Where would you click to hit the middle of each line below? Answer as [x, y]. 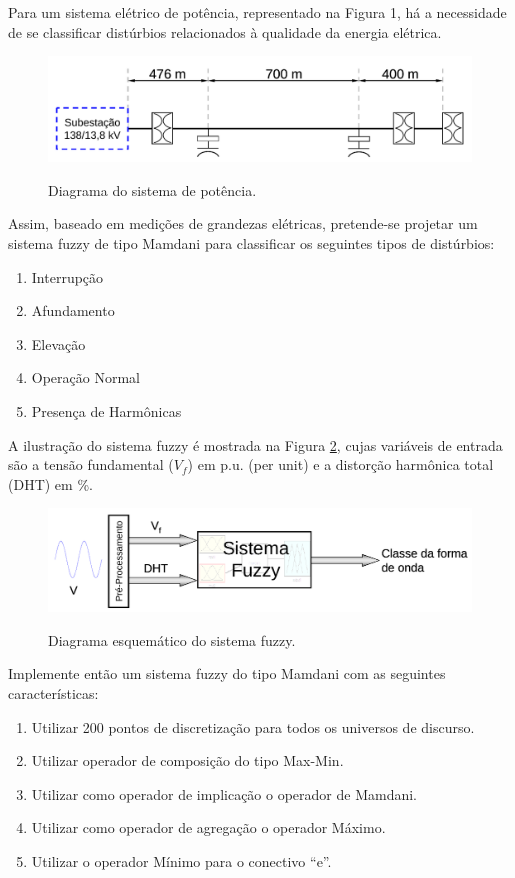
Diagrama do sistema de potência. [152, 189]
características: [53, 693]
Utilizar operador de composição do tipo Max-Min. [187, 760]
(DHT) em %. [50, 483]
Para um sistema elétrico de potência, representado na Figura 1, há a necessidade [257, 12]
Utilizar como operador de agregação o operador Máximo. [208, 827]
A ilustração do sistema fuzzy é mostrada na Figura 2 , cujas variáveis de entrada [255, 444]
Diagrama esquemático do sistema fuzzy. [172, 639]
